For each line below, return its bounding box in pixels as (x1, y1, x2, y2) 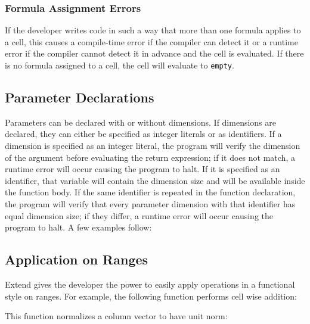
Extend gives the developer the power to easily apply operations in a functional (5, 278, 295, 290)
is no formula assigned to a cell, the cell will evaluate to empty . (5, 59, 234, 71)
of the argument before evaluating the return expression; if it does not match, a (5, 151, 295, 163)
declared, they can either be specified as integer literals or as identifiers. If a (5, 127, 282, 140)
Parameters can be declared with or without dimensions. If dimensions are (5, 116, 276, 128)
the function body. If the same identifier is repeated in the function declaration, (5, 186, 296, 198)
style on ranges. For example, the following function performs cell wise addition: (5, 289, 297, 302)
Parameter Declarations (5, 88, 154, 107)
